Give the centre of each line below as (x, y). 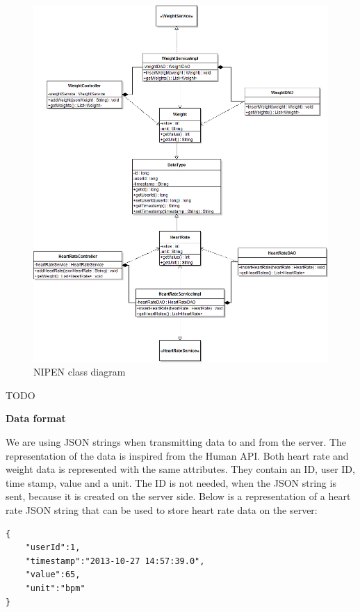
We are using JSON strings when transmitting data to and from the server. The (176, 441)
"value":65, (53, 575)
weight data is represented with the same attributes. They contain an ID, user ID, (180, 469)
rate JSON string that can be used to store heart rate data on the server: (162, 509)
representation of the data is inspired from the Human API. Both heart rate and (177, 455)
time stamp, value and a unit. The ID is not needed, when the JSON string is (171, 482)
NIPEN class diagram (80, 372)
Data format (36, 418)
